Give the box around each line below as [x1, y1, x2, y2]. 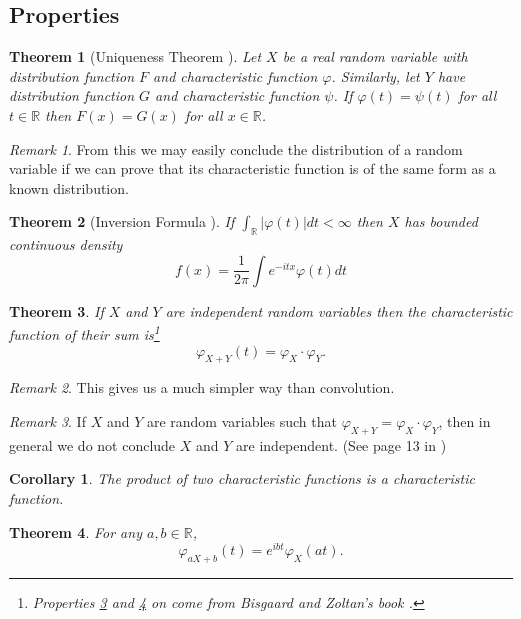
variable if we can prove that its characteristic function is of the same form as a [9, 158, 496, 179]
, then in [438, 410, 491, 431]
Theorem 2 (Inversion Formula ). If [9, 211, 235, 232]
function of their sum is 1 [9, 321, 160, 344]
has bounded [404, 211, 478, 232]
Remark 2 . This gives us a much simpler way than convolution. [9, 377, 395, 398]
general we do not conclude [9, 434, 176, 455]
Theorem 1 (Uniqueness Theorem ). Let [9, 46, 262, 67]
